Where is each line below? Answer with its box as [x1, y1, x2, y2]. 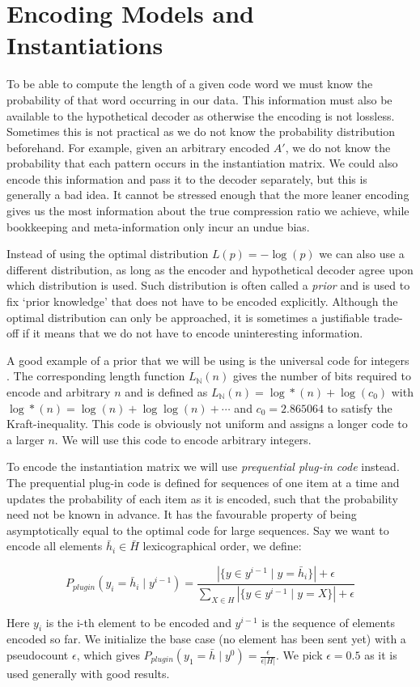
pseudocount [6, 647, 69, 663]
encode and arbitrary [6, 384, 111, 400]
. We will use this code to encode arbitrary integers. [54, 430, 312, 447]
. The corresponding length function [6, 367, 185, 384]
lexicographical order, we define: [142, 537, 302, 554]
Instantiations [6, 28, 163, 61]
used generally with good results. [6, 665, 170, 682]
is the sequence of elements [261, 613, 395, 630]
